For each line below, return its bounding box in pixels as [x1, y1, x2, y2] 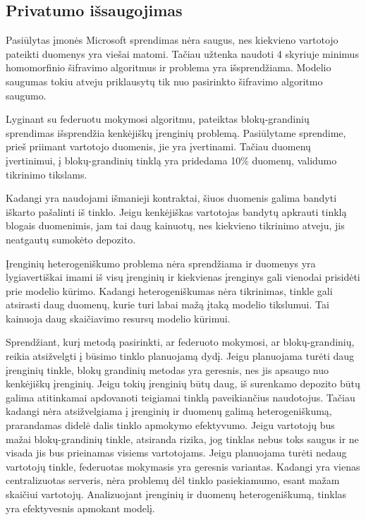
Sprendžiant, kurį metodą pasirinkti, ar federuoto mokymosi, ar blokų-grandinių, [6, 334, 355, 349]
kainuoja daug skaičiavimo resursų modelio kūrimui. [6, 310, 231, 325]
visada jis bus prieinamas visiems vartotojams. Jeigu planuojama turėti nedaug [6, 445, 347, 460]
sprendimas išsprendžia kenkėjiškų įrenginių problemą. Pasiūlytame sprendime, [6, 125, 346, 140]
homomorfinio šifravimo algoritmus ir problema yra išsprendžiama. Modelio [6, 60, 331, 75]
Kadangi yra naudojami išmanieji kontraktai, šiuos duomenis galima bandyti [6, 191, 337, 205]
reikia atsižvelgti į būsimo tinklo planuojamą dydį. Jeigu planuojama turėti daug [6, 349, 355, 363]
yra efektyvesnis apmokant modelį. [6, 500, 155, 515]
